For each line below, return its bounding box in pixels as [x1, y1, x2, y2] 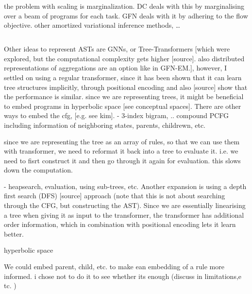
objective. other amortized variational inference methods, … [4, 20, 181, 30]
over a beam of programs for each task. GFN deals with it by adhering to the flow [4, 10, 248, 20]
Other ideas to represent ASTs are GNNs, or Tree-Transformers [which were [4, 44, 230, 54]
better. [4, 228, 24, 239]
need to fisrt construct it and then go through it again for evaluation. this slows [4, 155, 241, 165]
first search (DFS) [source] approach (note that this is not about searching [4, 190, 225, 201]
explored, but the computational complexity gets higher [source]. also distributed [4, 53, 245, 63]
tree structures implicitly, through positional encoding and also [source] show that [4, 82, 248, 92]
